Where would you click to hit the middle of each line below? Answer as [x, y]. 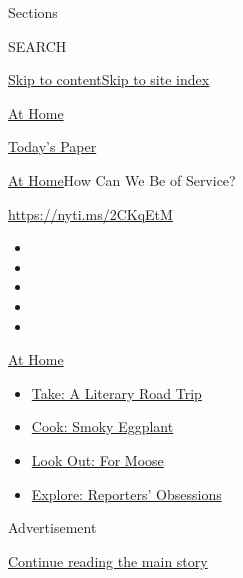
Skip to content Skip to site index [109, 79]
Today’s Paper [52, 146]
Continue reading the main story [108, 560]
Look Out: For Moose [97, 459]
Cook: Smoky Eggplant [102, 426]
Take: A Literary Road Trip [116, 392]
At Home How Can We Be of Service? [122, 179]
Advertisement [52, 527]
